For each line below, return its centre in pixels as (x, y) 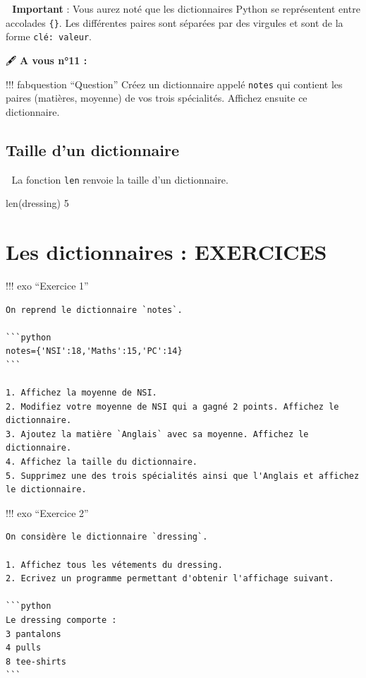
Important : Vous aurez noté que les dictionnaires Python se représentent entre (186, 8)
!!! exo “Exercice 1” (47, 285)
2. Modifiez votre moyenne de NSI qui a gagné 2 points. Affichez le (172, 406)
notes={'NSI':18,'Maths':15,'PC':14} (94, 351)
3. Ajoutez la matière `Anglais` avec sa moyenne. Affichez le (157, 434)
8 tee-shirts (36, 661)
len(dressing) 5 (37, 203)
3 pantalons (33, 634)
